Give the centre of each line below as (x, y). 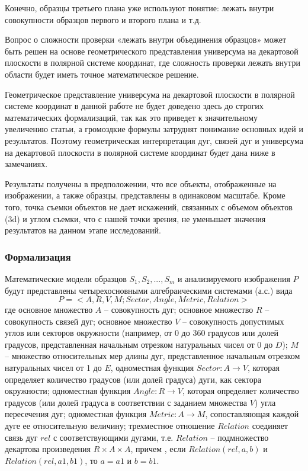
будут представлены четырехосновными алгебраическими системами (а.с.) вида (149, 290)
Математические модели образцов (66, 278)
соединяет (270, 426)
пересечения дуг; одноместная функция (76, 414)
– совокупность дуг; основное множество (179, 310)
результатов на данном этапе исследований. (83, 230)
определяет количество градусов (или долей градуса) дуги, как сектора (133, 379)
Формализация (38, 256)
